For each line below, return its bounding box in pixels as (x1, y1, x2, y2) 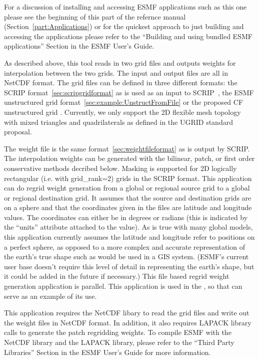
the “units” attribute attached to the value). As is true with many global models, (4, 222, 253, 232)
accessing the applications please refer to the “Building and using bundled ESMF (4, 31, 252, 41)
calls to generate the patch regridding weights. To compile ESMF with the (4, 327, 231, 337)
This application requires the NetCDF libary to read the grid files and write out (4, 307, 249, 318)
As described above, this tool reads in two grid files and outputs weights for (4, 57, 236, 68)
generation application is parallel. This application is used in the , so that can (4, 281, 242, 291)
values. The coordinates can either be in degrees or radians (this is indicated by (4, 212, 248, 222)
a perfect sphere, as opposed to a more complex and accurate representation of (4, 241, 245, 252)
